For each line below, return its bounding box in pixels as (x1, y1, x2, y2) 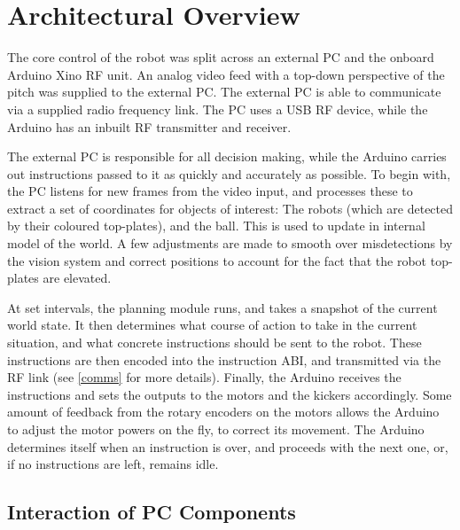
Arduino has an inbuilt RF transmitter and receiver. (7, 117, 292, 136)
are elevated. (43, 269, 112, 287)
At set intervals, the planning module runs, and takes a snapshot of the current (7, 298, 438, 316)
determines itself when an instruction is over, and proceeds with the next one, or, (7, 437, 448, 456)
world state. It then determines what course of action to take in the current (7, 316, 417, 334)
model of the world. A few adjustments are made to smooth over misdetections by (7, 234, 453, 253)
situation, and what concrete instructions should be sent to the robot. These (7, 333, 422, 352)
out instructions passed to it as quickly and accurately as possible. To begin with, (7, 164, 451, 183)
